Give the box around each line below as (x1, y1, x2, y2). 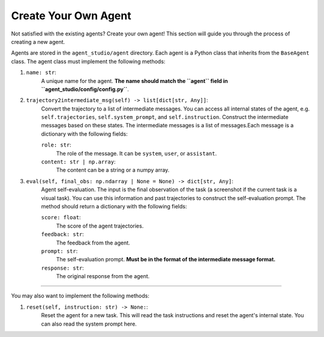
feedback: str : (41, 231, 84, 238)
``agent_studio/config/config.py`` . (41, 85, 129, 93)
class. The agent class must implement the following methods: (11, 58, 166, 65)
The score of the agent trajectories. (56, 222, 144, 229)
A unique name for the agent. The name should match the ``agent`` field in (41, 77, 228, 84)
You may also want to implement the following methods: (11, 292, 149, 300)
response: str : (41, 264, 84, 272)
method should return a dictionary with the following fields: (41, 202, 187, 210)
